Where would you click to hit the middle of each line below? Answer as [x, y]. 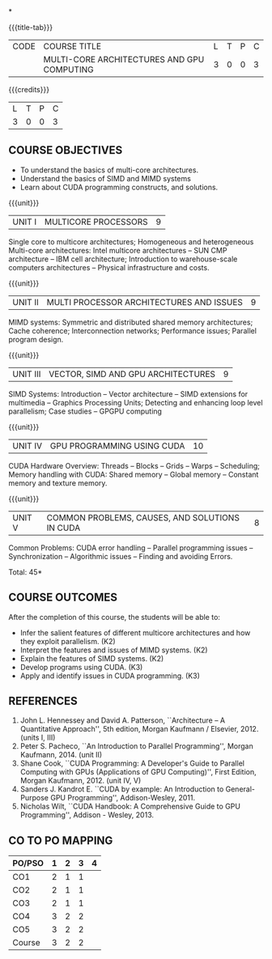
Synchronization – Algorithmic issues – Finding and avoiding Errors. [121, 556]
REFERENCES [43, 701]
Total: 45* [25, 572]
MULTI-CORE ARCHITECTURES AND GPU [124, 59]
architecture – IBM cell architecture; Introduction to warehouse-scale [123, 259]
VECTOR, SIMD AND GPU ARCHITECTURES [132, 374]
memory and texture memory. [58, 483]
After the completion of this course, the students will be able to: [115, 617]
